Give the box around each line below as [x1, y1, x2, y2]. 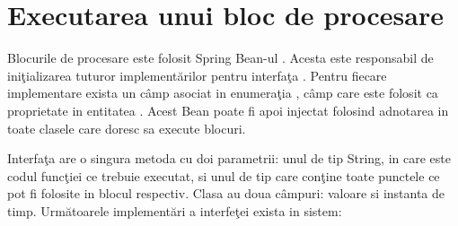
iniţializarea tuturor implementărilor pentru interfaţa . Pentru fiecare [7, 65, 387, 84]
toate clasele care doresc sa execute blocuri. [7, 118, 246, 137]
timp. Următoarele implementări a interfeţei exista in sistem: [7, 201, 342, 220]
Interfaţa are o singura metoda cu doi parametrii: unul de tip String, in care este [7, 149, 451, 168]
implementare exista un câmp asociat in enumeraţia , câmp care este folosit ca [7, 83, 438, 102]
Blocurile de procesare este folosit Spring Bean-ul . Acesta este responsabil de [7, 48, 434, 67]
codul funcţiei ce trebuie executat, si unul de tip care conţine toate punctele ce [7, 166, 440, 185]
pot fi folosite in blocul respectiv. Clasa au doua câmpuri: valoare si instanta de [7, 184, 445, 203]
